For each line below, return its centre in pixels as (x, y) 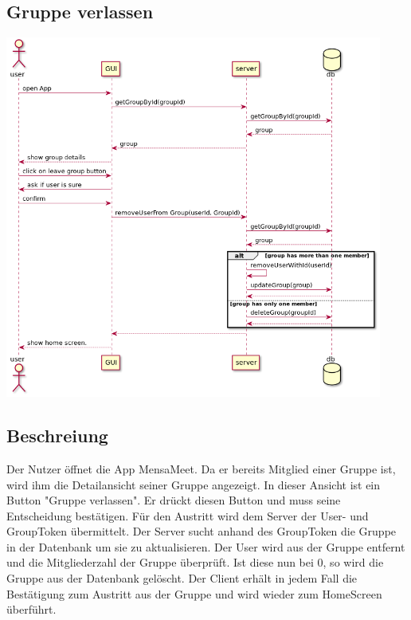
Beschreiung (57, 436)
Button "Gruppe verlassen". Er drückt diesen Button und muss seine (174, 500)
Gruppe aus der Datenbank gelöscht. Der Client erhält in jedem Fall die (182, 578)
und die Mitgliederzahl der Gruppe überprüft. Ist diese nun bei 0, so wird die (195, 562)
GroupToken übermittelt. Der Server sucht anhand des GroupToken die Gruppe (202, 531)
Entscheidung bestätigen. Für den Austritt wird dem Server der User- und (188, 515)
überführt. (31, 609)
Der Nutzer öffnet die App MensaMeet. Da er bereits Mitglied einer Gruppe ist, (201, 468)
